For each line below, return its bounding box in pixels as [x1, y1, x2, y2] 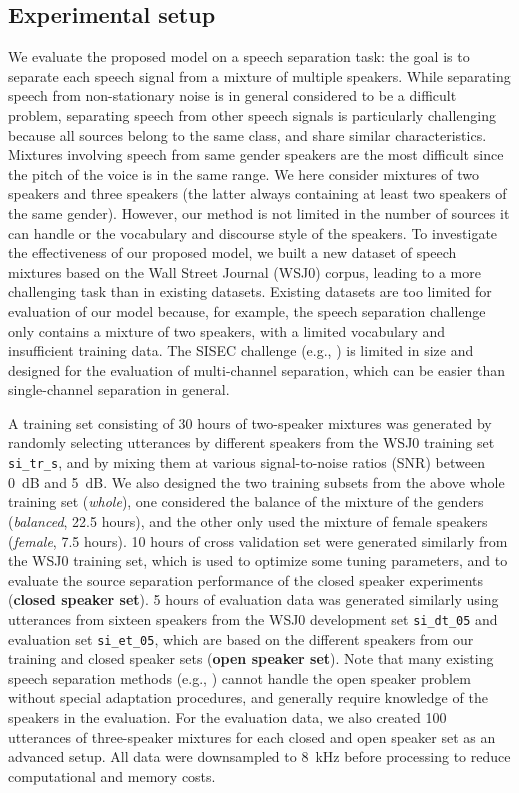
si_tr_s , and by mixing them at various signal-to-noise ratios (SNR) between [8, 452, 485, 473]
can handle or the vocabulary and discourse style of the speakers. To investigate [8, 222, 498, 243]
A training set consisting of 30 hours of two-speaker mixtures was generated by [8, 412, 492, 433]
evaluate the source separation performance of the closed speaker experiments [8, 569, 484, 590]
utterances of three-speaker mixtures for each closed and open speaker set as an [8, 726, 496, 747]
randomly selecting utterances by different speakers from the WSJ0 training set [8, 432, 495, 453]
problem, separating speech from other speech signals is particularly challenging [8, 104, 496, 125]
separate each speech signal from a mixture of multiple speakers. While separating [8, 65, 511, 86]
